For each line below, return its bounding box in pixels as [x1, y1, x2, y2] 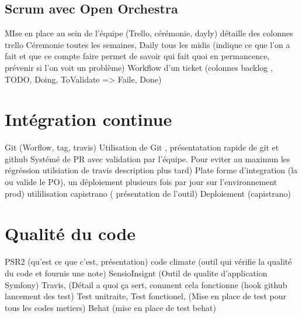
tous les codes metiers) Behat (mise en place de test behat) [5, 301, 216, 313]
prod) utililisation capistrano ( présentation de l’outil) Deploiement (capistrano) [5, 187, 291, 199]
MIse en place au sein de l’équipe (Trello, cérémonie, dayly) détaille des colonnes [5, 27, 293, 39]
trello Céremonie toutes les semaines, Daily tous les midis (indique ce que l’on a [5, 38, 290, 50]
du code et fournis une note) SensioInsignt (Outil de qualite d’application [5, 266, 268, 279]
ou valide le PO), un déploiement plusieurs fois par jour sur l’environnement [5, 176, 277, 188]
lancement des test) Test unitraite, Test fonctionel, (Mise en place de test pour [5, 290, 286, 302]
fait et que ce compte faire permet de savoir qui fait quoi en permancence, [5, 50, 270, 62]
